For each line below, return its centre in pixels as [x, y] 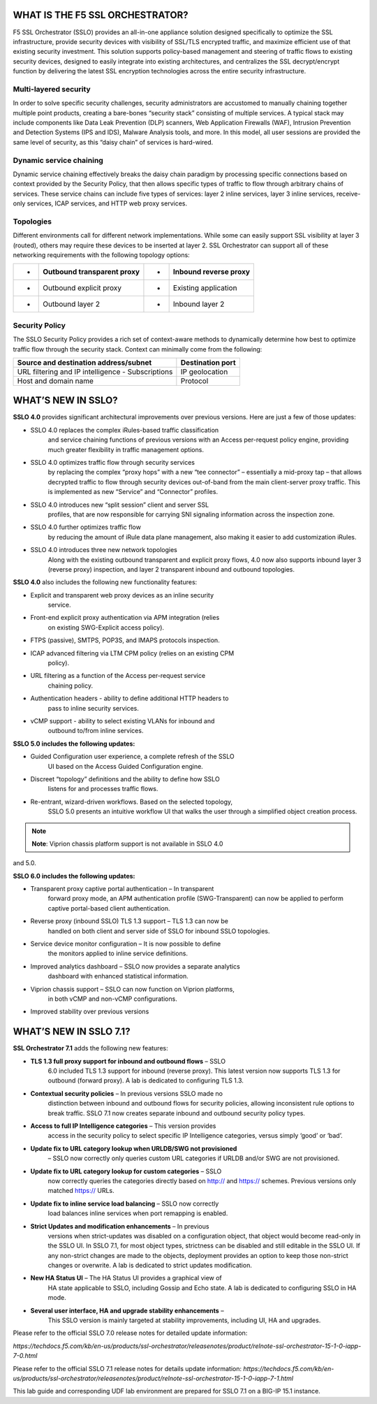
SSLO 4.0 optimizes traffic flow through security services [113, 463]
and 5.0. [24, 863]
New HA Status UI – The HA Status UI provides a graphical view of [126, 1278]
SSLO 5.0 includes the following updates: [74, 744]
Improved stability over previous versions [90, 1012]
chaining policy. [71, 686]
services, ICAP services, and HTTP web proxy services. [107, 203]
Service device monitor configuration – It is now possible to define [126, 944]
